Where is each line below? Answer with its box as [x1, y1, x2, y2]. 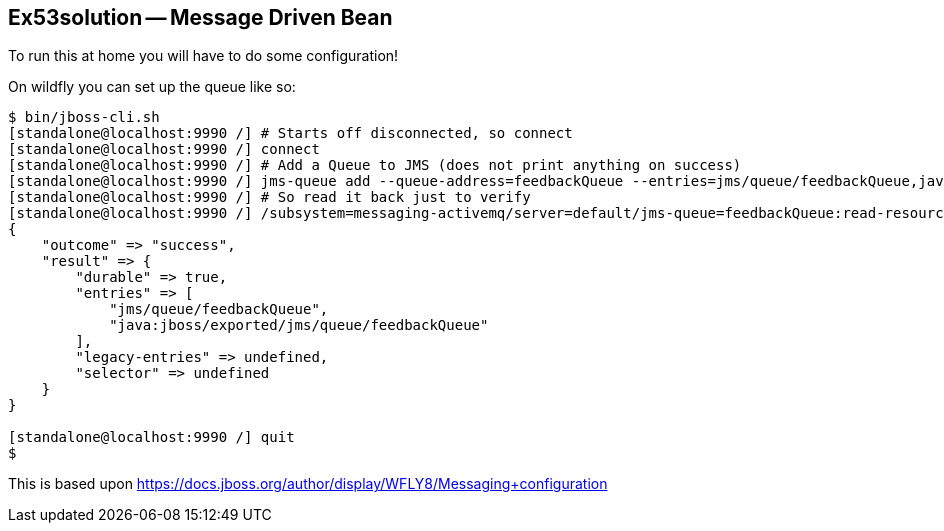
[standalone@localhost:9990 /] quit [8, 429, 295, 446]
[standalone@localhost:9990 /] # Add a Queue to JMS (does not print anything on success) [8, 157, 742, 174]
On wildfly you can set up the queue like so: [8, 78, 296, 96]
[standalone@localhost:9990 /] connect [8, 141, 320, 158]
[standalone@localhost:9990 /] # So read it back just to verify [8, 189, 531, 206]
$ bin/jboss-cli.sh [8, 109, 160, 126]
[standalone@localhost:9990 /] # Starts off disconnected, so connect [8, 125, 573, 142]
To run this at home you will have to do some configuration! [8, 47, 399, 65]
